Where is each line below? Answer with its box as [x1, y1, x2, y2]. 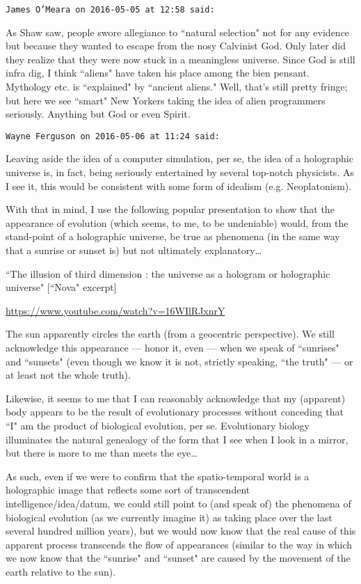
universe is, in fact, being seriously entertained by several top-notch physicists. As [6, 165, 354, 180]
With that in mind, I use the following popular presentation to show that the [6, 202, 335, 216]
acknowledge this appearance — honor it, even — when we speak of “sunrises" [6, 340, 339, 354]
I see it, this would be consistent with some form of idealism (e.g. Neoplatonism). [6, 178, 352, 193]
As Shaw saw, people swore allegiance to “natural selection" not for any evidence [6, 24, 350, 39]
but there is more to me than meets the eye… [6, 445, 198, 460]
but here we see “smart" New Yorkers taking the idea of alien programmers [6, 93, 326, 107]
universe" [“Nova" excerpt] [6, 280, 117, 294]
